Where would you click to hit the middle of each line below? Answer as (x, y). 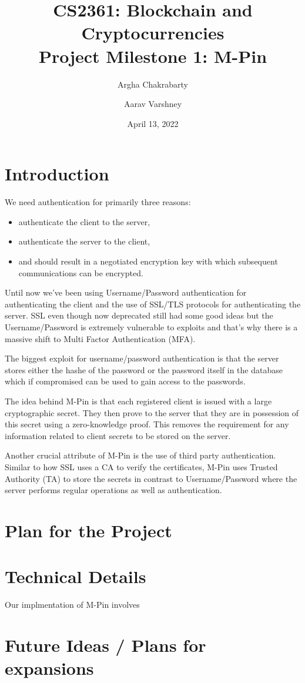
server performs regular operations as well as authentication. (113, 490)
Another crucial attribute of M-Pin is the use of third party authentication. (140, 455)
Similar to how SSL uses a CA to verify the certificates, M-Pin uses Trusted (141, 466)
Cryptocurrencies (153, 33)
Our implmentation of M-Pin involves (72, 605)
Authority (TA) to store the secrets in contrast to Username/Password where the (151, 478)
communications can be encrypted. (81, 272)
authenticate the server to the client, (84, 241)
